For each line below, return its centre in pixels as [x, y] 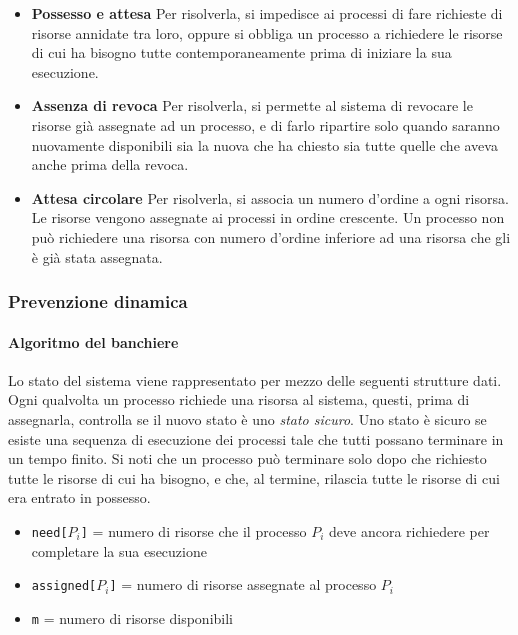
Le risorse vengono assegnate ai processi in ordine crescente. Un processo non [268, 217]
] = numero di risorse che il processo [193, 530]
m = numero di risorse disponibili [132, 617]
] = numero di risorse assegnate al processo [243, 584]
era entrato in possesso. [79, 497]
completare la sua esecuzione [119, 550]
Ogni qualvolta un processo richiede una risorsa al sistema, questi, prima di [239, 399]
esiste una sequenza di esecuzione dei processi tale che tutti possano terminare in [256, 438]
